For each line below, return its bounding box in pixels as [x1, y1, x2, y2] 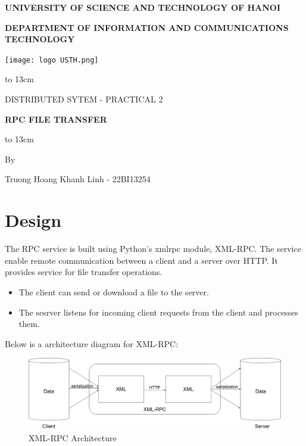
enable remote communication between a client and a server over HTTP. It [5, 254, 278, 266]
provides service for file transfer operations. [5, 266, 163, 278]
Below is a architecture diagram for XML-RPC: [5, 337, 179, 350]
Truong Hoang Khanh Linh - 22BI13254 [5, 173, 151, 185]
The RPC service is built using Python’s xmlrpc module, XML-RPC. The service [5, 242, 301, 255]
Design [5, 208, 62, 232]
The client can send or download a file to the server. [18, 285, 209, 298]
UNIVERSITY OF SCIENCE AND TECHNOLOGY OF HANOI [5, 1, 281, 13]
